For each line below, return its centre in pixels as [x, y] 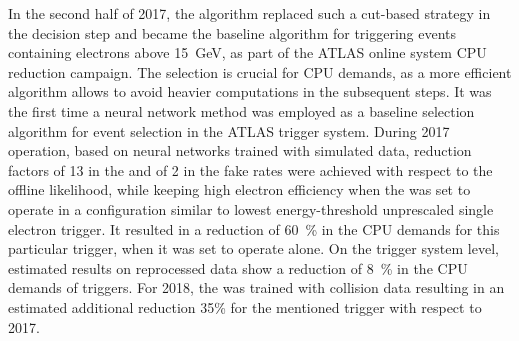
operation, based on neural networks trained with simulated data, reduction [240, 150]
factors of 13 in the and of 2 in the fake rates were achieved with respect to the [250, 169]
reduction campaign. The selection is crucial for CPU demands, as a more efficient [260, 71]
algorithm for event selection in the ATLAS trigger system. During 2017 [229, 130]
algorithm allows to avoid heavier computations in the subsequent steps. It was [250, 91]
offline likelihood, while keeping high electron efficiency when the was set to [239, 189]
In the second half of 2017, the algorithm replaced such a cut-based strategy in [249, 13]
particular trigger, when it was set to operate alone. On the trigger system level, [253, 248]
